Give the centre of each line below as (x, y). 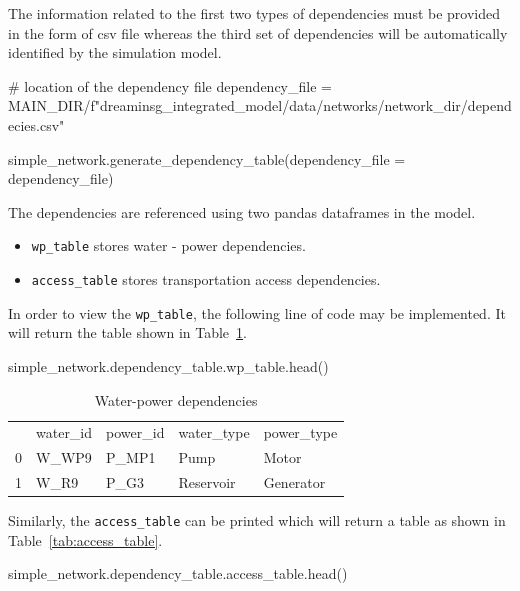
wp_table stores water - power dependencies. (168, 245)
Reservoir (207, 482)
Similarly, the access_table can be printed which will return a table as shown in (257, 520)
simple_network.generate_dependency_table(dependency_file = (207, 158)
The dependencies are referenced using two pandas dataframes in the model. (242, 211)
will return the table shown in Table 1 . (127, 332)
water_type (214, 432)
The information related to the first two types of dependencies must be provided (254, 13)
